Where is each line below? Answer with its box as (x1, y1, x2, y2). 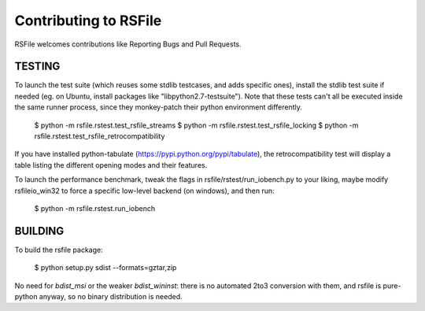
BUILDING (14, 224, 65, 238)
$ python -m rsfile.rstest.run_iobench (34, 203, 156, 213)
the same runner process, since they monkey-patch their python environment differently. (14, 102, 303, 112)
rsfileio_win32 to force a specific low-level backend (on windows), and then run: (14, 186, 275, 195)
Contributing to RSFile (14, 12, 162, 29)
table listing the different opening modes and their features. (14, 160, 208, 169)
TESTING (14, 60, 61, 73)
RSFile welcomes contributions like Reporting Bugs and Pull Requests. (14, 39, 242, 49)
